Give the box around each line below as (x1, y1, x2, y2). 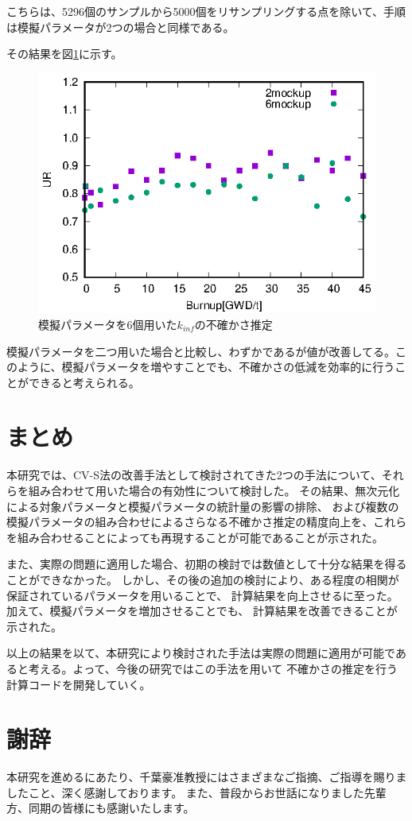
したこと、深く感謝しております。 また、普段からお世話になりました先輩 (6, 784, 387, 800)
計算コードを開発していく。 (6, 676, 151, 692)
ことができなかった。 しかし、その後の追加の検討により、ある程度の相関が (6, 571, 399, 587)
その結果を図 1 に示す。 (6, 45, 122, 62)
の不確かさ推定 (194, 316, 273, 332)
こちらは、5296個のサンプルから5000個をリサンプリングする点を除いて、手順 (6, 3, 406, 19)
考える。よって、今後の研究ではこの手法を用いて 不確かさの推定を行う (28, 660, 398, 676)
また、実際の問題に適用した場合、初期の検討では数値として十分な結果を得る (6, 556, 407, 572)
